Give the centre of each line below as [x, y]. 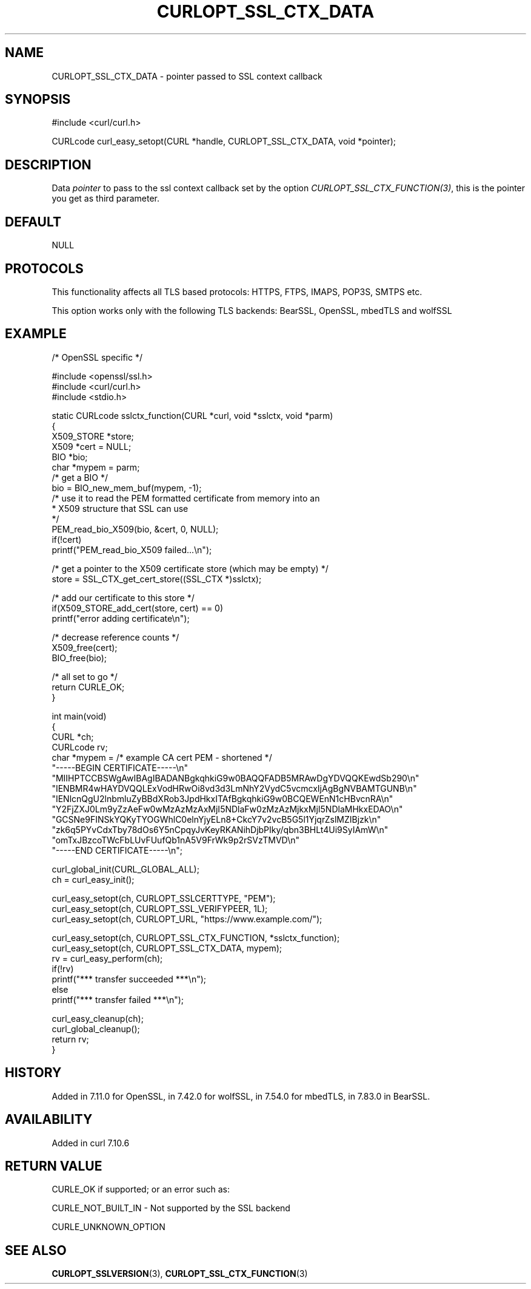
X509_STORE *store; [93, 436]
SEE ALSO [36, 1250]
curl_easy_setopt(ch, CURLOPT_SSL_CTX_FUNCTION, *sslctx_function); [196, 937]
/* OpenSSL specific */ [97, 357]
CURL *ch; [73, 736]
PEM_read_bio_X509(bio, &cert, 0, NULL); [135, 529]
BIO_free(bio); [79, 658]
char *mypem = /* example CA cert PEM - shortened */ [162, 757]
